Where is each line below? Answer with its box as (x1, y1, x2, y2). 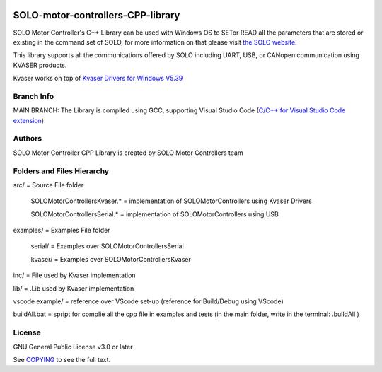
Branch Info (13, 91, 54, 101)
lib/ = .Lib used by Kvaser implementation (13, 284, 134, 293)
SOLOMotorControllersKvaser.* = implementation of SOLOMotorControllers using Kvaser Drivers (30, 197, 313, 205)
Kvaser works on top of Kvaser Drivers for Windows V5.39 (13, 74, 183, 83)
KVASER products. (13, 61, 67, 69)
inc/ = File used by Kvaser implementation (13, 271, 136, 279)
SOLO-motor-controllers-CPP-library (13, 9, 180, 21)
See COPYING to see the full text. (13, 355, 111, 364)
